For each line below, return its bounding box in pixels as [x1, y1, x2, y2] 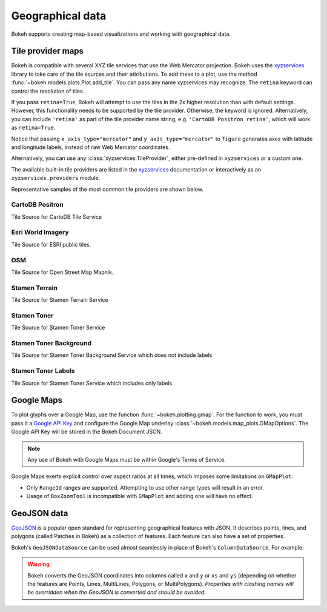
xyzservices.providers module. [11, 175, 101, 182]
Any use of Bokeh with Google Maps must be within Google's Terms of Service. [27, 456, 226, 463]
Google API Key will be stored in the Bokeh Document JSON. [11, 428, 163, 436]
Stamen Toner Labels [11, 367, 75, 375]
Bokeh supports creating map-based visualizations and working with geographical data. [11, 30, 231, 38]
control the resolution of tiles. [11, 87, 85, 95]
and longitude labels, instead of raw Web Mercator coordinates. [11, 143, 170, 151]
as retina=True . [11, 124, 56, 131]
